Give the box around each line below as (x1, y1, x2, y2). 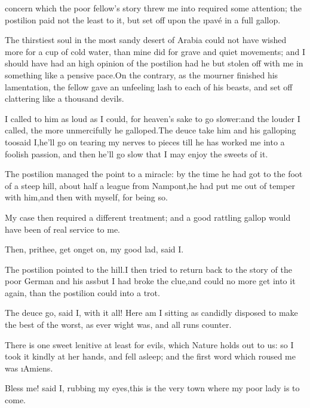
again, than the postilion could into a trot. (5, 286, 160, 299)
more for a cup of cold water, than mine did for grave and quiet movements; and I (5, 45, 306, 57)
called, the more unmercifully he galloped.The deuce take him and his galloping (5, 124, 296, 136)
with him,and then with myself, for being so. (5, 191, 168, 203)
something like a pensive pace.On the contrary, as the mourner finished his (5, 68, 278, 81)
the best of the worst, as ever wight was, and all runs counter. (5, 318, 232, 331)
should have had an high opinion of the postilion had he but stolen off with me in (5, 57, 303, 69)
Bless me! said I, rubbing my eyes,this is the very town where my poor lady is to (5, 382, 300, 394)
